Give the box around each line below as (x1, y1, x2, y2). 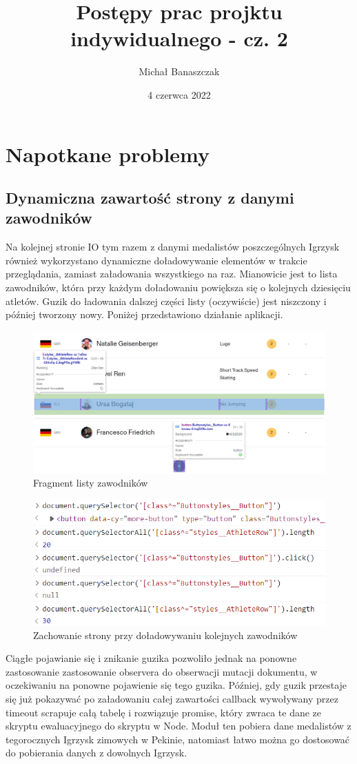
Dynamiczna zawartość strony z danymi (6, 187, 294, 208)
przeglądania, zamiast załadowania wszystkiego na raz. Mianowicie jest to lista (6, 266, 338, 281)
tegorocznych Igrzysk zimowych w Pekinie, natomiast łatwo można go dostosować (6, 732, 350, 746)
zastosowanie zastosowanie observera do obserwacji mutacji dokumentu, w (6, 664, 318, 678)
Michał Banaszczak (139, 64, 220, 79)
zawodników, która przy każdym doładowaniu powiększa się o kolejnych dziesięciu (6, 280, 351, 295)
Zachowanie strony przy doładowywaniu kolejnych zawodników (33, 627, 298, 642)
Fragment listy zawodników (33, 476, 148, 490)
